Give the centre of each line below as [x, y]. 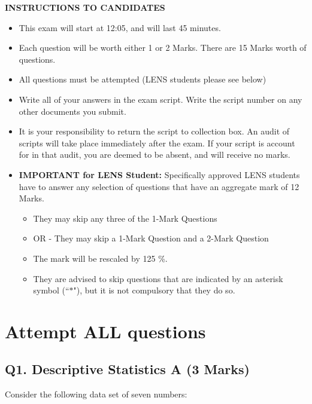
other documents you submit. [72, 111]
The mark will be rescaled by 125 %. [100, 258]
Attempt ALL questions [105, 331]
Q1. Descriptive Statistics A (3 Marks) [127, 369]
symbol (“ [51, 290]
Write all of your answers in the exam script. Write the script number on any [160, 99]
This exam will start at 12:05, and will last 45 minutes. [120, 27]
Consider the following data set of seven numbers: [96, 394]
